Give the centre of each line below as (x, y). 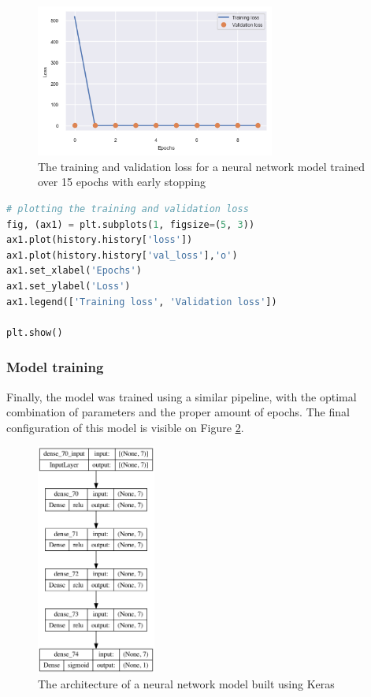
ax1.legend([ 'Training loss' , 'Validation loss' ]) (142, 302)
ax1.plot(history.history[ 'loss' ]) (100, 240)
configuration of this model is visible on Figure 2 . (125, 427)
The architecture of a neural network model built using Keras (186, 684)
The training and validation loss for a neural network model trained (201, 166)
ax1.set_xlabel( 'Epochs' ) (74, 271)
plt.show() (35, 332)
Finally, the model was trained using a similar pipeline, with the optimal (182, 396)
